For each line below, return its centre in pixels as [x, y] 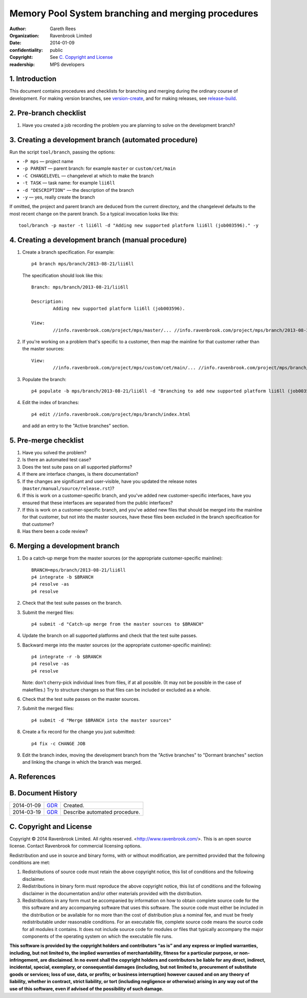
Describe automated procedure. [102, 812]
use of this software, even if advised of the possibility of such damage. [86, 989]
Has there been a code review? [55, 531]
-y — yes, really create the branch [59, 197]
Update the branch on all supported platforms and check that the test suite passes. [110, 636]
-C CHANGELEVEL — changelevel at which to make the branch [88, 175]
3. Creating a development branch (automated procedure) [104, 140]
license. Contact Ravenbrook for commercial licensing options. [75, 846]
